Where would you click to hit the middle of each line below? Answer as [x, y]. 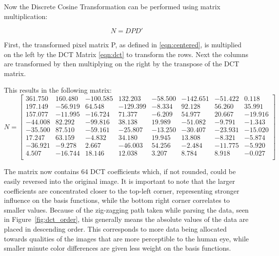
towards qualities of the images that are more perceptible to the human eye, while [127, 238]
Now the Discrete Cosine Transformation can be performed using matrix [112, 6]
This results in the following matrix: [58, 89]
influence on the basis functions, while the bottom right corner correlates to [117, 200]
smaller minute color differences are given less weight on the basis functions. [118, 248]
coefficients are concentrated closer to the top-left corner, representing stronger [122, 190]
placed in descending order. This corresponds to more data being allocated [115, 229]
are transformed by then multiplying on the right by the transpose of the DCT [122, 64]
